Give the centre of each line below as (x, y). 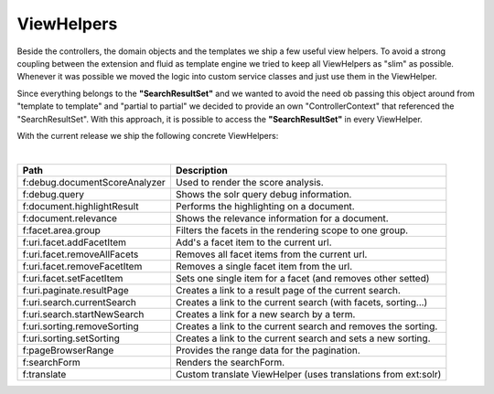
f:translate (44, 374)
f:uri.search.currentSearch (80, 302)
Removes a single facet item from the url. (264, 266)
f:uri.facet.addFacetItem (75, 242)
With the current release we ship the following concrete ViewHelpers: (148, 135)
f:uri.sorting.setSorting (71, 338)
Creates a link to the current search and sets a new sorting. (303, 338)
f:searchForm (52, 362)
